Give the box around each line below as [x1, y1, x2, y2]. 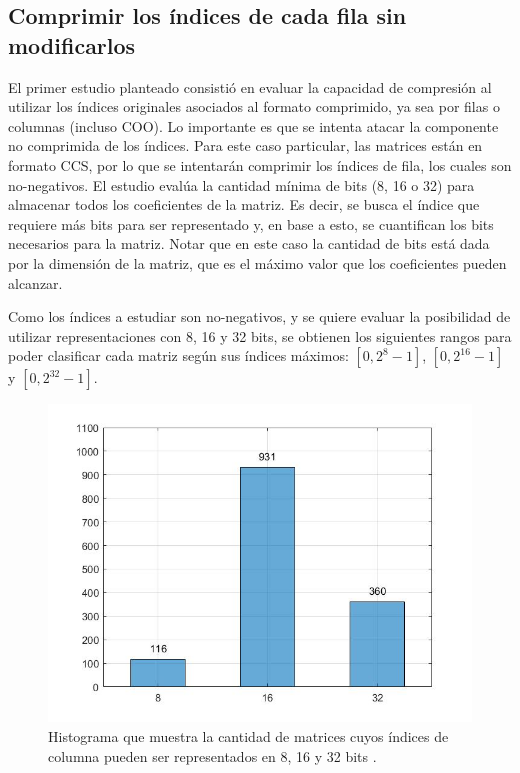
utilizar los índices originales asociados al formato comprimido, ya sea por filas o [8, 96, 500, 117]
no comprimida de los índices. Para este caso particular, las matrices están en [8, 135, 483, 156]
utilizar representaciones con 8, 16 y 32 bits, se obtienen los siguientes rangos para [8, 325, 512, 346]
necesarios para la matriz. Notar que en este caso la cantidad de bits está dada [8, 233, 490, 254]
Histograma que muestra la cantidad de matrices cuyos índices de [48, 725, 449, 746]
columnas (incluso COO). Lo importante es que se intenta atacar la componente [8, 115, 499, 136]
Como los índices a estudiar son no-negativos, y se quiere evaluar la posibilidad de [8, 306, 511, 327]
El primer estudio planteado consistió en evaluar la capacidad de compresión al [8, 76, 492, 97]
